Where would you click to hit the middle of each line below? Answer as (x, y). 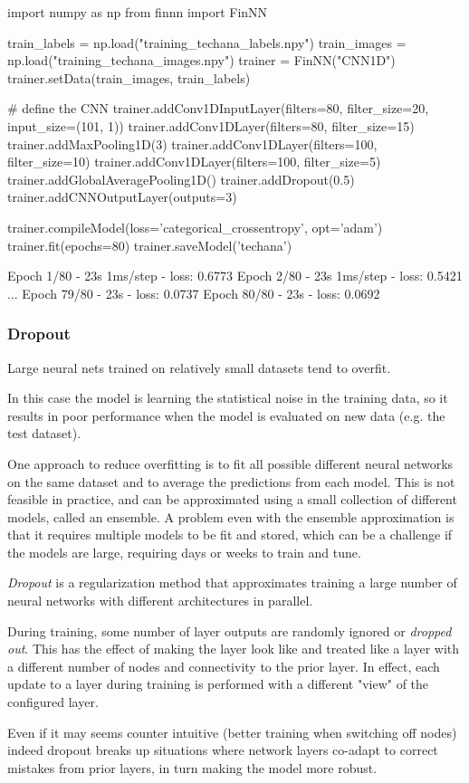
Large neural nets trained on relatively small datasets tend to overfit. (199, 367)
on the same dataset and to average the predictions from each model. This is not (231, 481)
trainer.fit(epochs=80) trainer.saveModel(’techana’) (150, 245)
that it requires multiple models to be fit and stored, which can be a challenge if (230, 535)
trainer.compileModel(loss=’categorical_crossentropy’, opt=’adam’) (195, 227)
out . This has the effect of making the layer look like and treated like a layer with (234, 649)
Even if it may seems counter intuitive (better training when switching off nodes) (232, 732)
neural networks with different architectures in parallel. (160, 601)
